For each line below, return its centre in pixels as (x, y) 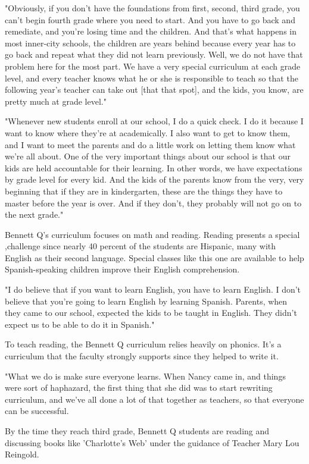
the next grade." (34, 214)
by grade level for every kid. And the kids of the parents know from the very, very (154, 179)
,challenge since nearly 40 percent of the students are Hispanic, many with (141, 246)
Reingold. (22, 454)
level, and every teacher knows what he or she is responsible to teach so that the (152, 78)
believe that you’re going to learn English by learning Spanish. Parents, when (146, 301)
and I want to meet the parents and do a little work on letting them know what (150, 144)
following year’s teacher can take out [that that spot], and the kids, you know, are (154, 90)
